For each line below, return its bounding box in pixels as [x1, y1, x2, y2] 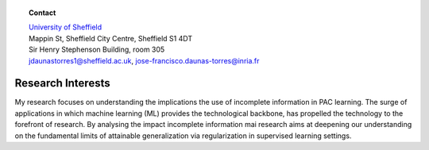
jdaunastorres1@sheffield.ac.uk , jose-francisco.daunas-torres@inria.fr [29, 56, 260, 65]
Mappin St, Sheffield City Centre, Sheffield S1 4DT [29, 33, 193, 43]
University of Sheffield [29, 22, 102, 32]
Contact [29, 8, 56, 17]
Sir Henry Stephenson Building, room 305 [29, 44, 165, 55]
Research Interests [14, 76, 110, 90]
